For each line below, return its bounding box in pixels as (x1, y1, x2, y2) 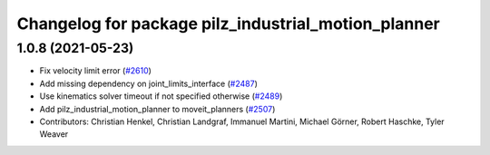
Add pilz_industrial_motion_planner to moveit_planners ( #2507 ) (39, 103, 276, 114)
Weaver (39, 129, 69, 140)
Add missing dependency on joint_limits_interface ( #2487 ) (39, 78, 258, 89)
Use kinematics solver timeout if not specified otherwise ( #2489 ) (39, 91, 283, 102)
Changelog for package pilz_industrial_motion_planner (16, 14, 440, 34)
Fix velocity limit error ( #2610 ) (39, 65, 152, 76)
